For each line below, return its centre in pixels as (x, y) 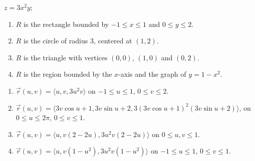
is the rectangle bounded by (66, 24)
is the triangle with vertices (66, 57)
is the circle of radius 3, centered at (78, 41)
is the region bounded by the (68, 74)
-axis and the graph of (152, 74)
